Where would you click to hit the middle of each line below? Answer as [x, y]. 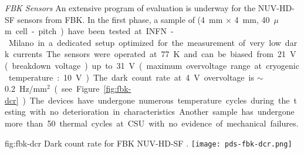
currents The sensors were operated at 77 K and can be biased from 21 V [155, 54]
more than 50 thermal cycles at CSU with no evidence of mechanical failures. [152, 123]
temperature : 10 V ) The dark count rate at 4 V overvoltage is [131, 77]
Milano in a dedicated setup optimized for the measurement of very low [145, 42]
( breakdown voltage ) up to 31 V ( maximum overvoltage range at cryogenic [152, 65]
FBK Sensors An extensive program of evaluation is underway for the [130, 8]
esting [15, 112]
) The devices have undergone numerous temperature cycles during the [156, 100]
